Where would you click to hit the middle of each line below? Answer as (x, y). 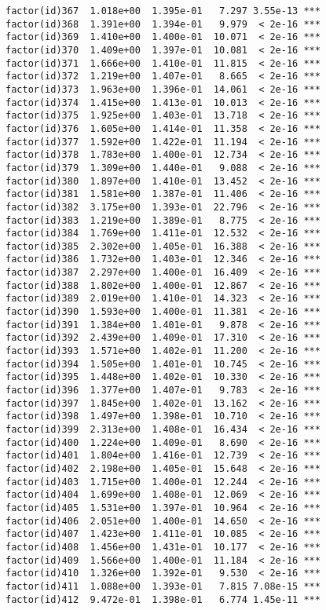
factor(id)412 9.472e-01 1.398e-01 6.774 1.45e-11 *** (163, 599)
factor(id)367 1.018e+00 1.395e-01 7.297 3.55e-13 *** (163, 11)
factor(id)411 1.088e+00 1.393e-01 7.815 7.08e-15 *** (163, 586)
